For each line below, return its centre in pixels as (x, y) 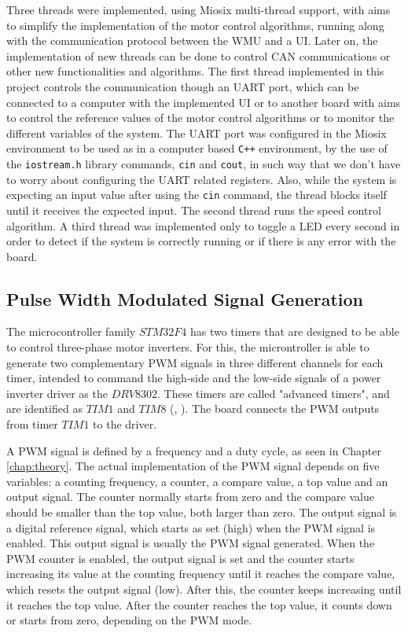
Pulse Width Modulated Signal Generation (185, 298)
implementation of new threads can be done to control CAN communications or (198, 55)
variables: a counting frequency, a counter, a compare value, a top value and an (197, 481)
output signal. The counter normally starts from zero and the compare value (190, 497)
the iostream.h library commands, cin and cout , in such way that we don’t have (204, 164)
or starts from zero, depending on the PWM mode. (129, 620)
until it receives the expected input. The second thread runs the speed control (194, 210)
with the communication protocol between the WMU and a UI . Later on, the (192, 40)
